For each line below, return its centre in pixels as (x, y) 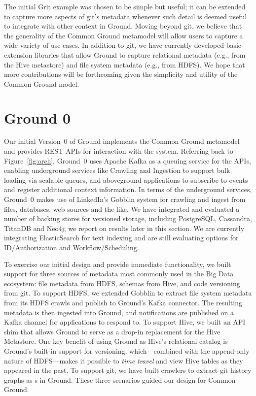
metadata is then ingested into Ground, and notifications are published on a (119, 312)
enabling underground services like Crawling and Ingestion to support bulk (117, 170)
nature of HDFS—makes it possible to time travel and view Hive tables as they (124, 360)
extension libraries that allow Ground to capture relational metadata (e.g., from (125, 54)
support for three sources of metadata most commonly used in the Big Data (119, 274)
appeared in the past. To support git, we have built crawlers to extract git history (128, 370)
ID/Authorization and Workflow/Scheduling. (72, 247)
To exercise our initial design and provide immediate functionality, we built (118, 264)
